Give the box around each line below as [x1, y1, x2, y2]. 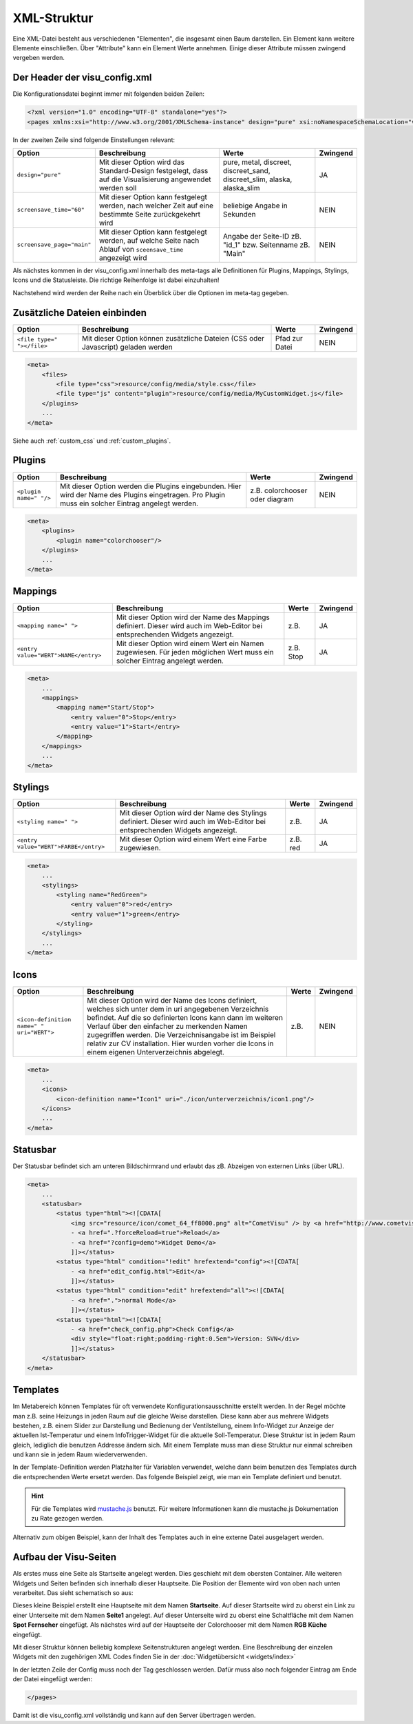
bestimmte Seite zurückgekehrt [98, 209, 201, 219]
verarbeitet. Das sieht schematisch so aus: [12, 1589, 134, 1597]
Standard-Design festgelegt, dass [98, 166, 209, 175]
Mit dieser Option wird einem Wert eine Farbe [119, 834, 267, 844]
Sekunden [222, 209, 256, 219]
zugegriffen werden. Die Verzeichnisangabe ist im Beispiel [87, 1030, 276, 1039]
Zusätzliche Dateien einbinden [12, 307, 147, 319]
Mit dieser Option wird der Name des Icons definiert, [87, 995, 257, 1005]
